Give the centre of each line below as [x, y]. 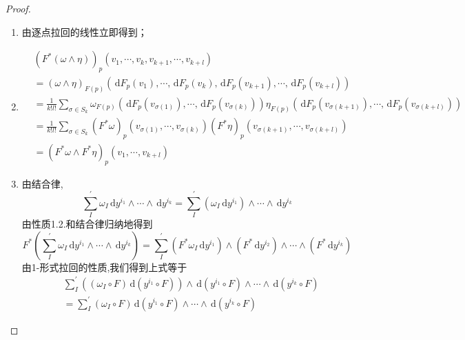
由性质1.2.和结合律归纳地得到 [87, 224]
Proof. [18, 8]
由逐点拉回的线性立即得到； [84, 31]
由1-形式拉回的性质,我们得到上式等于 [104, 267]
